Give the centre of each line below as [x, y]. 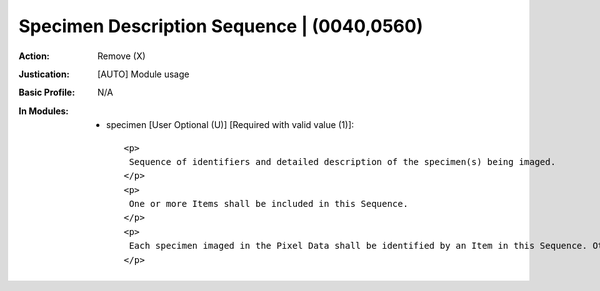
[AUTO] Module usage [143, 74]
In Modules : [43, 111]
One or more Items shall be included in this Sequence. [268, 204]
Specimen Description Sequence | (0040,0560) [221, 26]
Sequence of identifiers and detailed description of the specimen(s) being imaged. [342, 161]
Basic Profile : [46, 92]
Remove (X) [121, 56]
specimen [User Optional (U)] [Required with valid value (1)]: [230, 125]
